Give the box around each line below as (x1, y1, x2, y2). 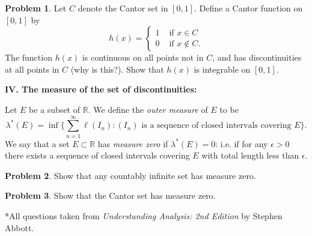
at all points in (5, 62, 60, 75)
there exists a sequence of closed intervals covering (5, 149, 190, 162)
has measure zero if (97, 137, 168, 150)
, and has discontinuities (212, 51, 302, 64)
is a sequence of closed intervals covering (141, 121, 292, 130)
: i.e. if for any (215, 137, 268, 150)
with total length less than (201, 149, 299, 162)
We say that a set (5, 137, 70, 150)
